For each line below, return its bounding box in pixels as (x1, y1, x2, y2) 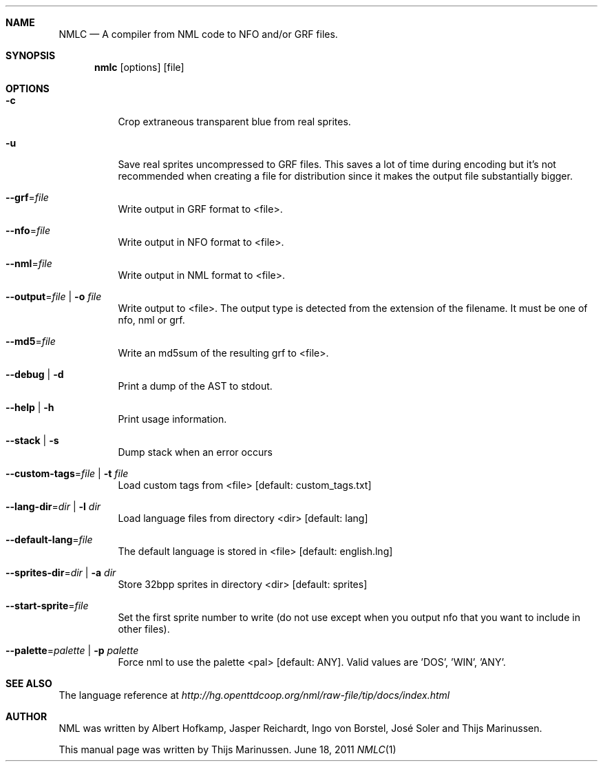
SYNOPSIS (6, 50, 56, 61)
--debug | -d (6, 368, 64, 380)
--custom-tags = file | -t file (6, 467, 129, 479)
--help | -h (6, 401, 54, 413)
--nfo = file (6, 224, 51, 236)
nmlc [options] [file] (94, 61, 184, 73)
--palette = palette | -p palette (6, 644, 139, 656)
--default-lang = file (6, 534, 93, 545)
